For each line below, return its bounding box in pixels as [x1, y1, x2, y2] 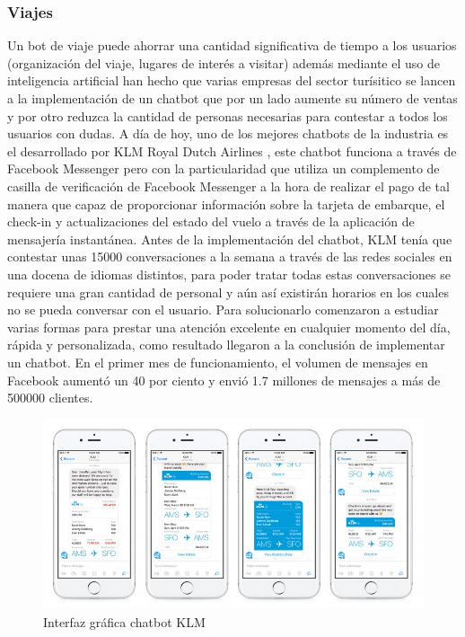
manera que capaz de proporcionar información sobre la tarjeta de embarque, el [7, 194, 445, 213]
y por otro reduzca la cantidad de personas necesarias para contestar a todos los [7, 106, 448, 125]
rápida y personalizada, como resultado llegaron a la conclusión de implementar [7, 335, 445, 354]
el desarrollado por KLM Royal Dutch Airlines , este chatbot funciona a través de [7, 141, 457, 160]
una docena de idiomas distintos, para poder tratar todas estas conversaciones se [7, 264, 451, 283]
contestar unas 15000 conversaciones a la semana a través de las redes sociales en [7, 247, 452, 266]
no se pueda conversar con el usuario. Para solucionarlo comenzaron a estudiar [7, 300, 439, 319]
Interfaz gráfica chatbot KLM [43, 612, 206, 631]
